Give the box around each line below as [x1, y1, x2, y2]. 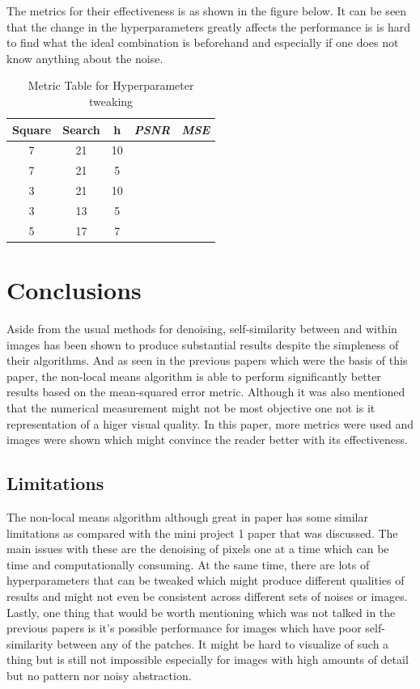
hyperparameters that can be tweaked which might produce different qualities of [6, 572, 405, 589]
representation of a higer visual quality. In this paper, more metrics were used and [6, 415, 414, 432]
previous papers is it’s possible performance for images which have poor [6, 619, 362, 636]
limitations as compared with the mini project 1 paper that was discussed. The [6, 524, 398, 541]
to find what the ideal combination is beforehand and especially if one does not [6, 34, 399, 51]
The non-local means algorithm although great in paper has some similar [6, 508, 368, 525]
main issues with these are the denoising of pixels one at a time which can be [6, 540, 389, 557]
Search [62, 120, 100, 137]
